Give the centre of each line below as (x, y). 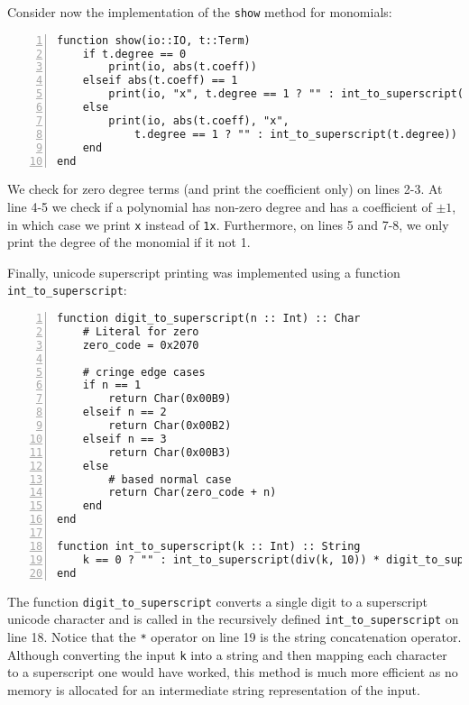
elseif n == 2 (124, 412)
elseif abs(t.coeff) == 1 (160, 81)
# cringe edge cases (144, 372)
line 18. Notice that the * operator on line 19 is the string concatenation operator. (234, 636)
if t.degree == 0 (134, 54)
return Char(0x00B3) (170, 452)
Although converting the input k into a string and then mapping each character (227, 654)
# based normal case (170, 479)
